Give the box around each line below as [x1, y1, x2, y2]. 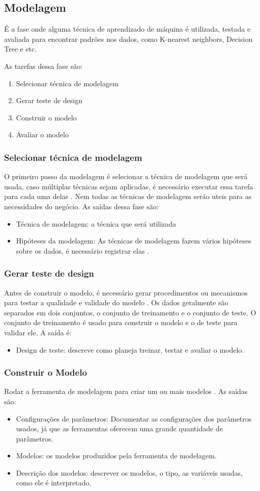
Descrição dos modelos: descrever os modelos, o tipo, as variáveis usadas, [16, 467, 243, 478]
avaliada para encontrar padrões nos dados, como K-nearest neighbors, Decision [4, 33, 253, 44]
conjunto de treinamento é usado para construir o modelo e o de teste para [4, 317, 238, 328]
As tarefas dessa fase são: [4, 60, 83, 71]
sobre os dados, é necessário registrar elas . [16, 245, 150, 256]
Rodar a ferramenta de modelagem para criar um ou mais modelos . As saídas [4, 386, 248, 397]
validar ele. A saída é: [4, 327, 72, 337]
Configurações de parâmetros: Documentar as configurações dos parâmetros [16, 413, 252, 424]
